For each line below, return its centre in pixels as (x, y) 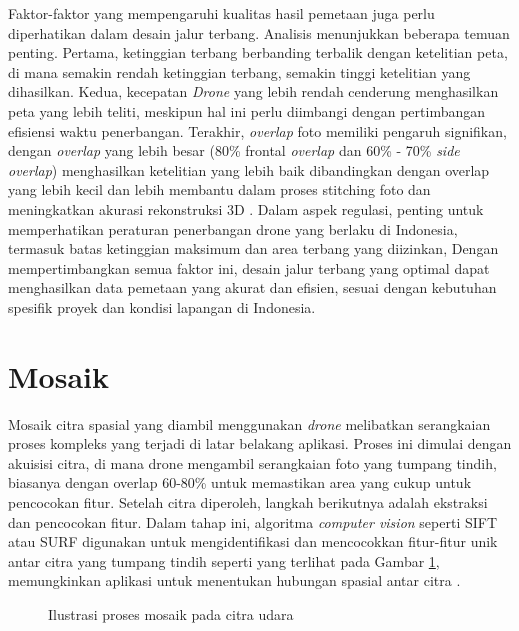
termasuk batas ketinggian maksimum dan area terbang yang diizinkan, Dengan (253, 248)
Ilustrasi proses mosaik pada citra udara (171, 613)
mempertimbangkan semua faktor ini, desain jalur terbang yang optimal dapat (249, 267)
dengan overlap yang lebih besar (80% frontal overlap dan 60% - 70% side (234, 150)
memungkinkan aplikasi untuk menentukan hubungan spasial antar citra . (234, 580)
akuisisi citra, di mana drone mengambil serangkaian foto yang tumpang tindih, (252, 462)
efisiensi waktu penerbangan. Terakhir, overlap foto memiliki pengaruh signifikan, (257, 130)
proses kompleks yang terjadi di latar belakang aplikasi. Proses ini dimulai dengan (260, 443)
